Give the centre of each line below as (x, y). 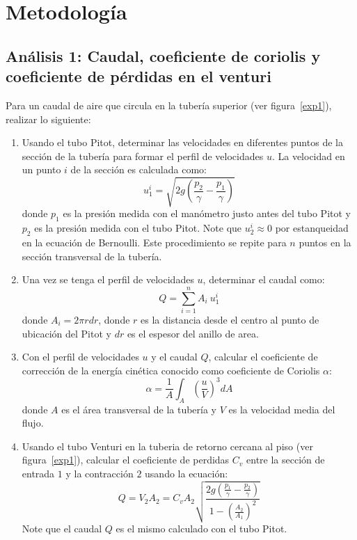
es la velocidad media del (282, 409)
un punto (41, 169)
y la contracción (100, 474)
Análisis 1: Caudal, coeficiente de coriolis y (163, 55)
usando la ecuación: (187, 474)
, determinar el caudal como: (264, 279)
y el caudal (174, 357)
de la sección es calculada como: (138, 169)
